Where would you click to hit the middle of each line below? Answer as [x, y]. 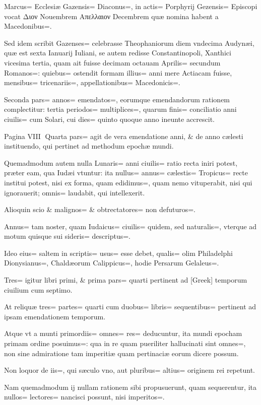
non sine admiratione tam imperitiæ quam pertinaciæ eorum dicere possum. [121, 353]
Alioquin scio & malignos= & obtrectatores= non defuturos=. [100, 209]
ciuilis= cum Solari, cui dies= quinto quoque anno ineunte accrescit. [109, 119]
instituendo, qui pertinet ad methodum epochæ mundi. [89, 146]
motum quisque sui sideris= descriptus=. [67, 236]
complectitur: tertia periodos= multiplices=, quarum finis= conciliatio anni [120, 109]
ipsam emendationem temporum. [55, 316]
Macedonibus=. [28, 26]
